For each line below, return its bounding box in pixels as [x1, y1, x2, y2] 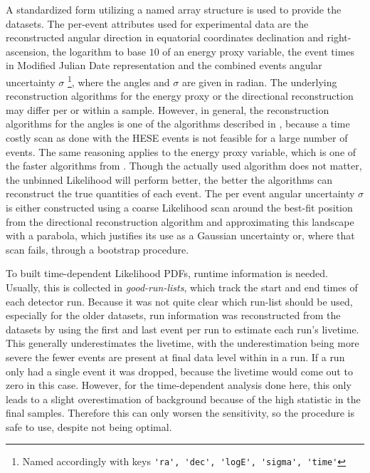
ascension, [6, 43, 49, 58]
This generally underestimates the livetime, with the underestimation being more [6, 336, 359, 350]
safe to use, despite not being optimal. [6, 419, 172, 434]
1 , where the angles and [68, 72, 170, 89]
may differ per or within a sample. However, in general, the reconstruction [6, 102, 329, 117]
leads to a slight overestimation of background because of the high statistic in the [6, 391, 361, 406]
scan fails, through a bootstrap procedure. [6, 241, 189, 256]
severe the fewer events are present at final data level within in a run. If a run [6, 349, 345, 364]
